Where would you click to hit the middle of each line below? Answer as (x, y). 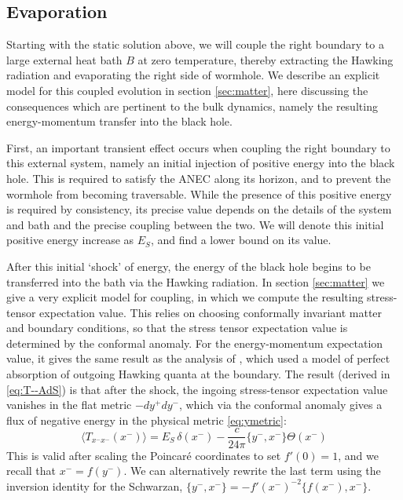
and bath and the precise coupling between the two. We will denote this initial (195, 224)
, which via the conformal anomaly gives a (280, 405)
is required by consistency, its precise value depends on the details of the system (199, 209)
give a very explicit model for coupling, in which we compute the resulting (185, 297)
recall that (31, 471)
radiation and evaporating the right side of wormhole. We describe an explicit (193, 75)
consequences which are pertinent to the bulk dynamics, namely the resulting (192, 106)
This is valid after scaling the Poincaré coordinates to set (144, 455)
